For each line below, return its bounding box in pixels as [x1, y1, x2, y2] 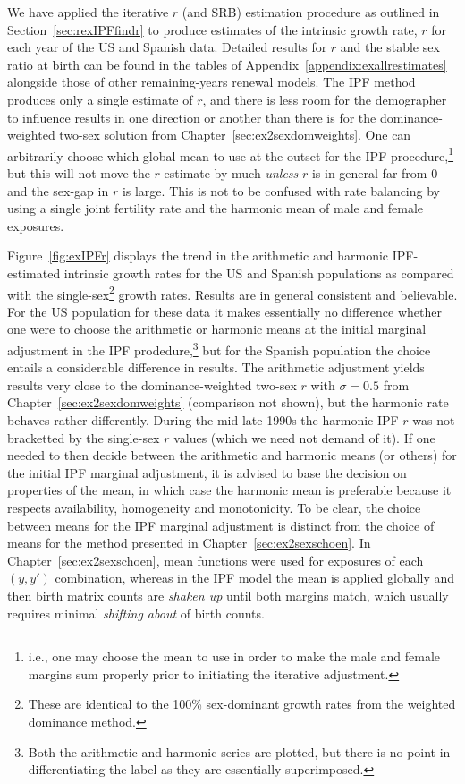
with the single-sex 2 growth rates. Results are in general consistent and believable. [7, 282, 458, 303]
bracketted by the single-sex [7, 428, 160, 447]
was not [412, 411, 455, 430]
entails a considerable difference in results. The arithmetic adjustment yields [7, 358, 425, 377]
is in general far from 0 [311, 164, 438, 182]
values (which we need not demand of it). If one [173, 428, 435, 447]
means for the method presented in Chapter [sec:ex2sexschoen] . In [7, 533, 371, 552]
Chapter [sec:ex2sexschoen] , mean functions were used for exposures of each [7, 550, 424, 569]
